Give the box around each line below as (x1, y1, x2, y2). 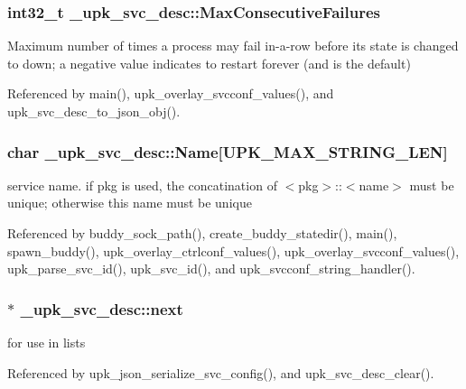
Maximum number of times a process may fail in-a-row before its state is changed (7, 36, 459, 55)
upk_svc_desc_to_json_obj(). (7, 102, 181, 120)
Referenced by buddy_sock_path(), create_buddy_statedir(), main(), (7, 224, 397, 242)
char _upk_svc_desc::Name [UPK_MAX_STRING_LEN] (7, 140, 448, 162)
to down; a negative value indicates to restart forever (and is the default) (7, 53, 411, 72)
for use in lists (7, 333, 86, 351)
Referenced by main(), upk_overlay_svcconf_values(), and (7, 84, 334, 103)
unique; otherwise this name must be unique (7, 193, 252, 212)
